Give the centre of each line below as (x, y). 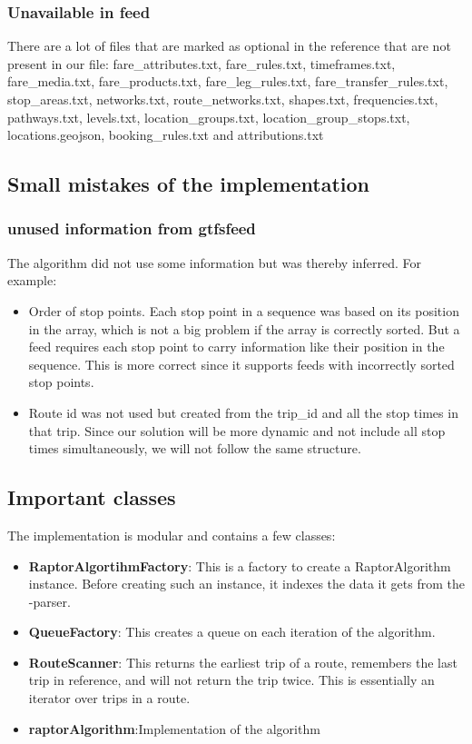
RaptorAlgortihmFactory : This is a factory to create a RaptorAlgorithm (240, 565)
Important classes (92, 497)
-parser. (49, 601)
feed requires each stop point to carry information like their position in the (236, 347)
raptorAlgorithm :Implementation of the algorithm (174, 728)
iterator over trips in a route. (109, 698)
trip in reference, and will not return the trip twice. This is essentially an (231, 680)
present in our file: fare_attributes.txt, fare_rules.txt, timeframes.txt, (202, 63)
